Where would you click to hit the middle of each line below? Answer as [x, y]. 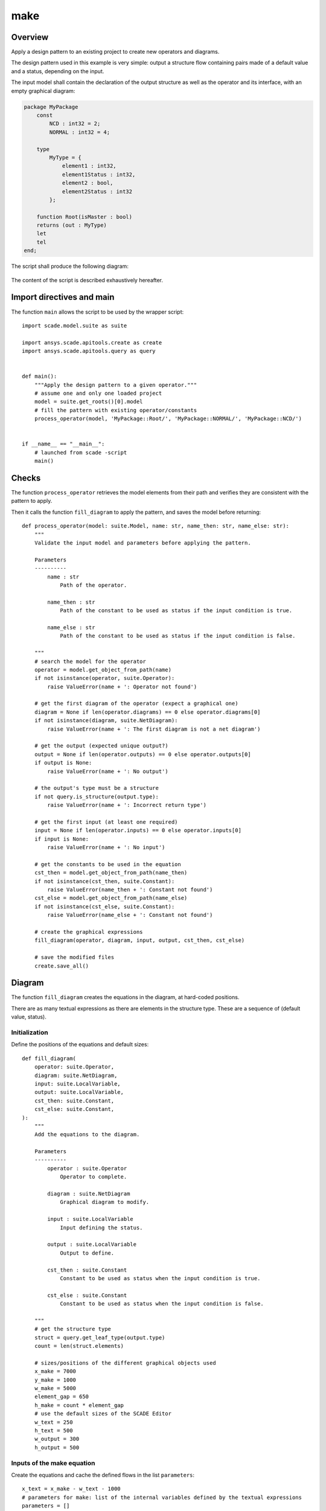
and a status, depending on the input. [58, 71]
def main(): [40, 377]
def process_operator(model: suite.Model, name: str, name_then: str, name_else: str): [156, 526]
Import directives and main [63, 297]
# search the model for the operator [90, 661]
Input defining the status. [101, 1228]
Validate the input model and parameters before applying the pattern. [142, 543]
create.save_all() [62, 966]
